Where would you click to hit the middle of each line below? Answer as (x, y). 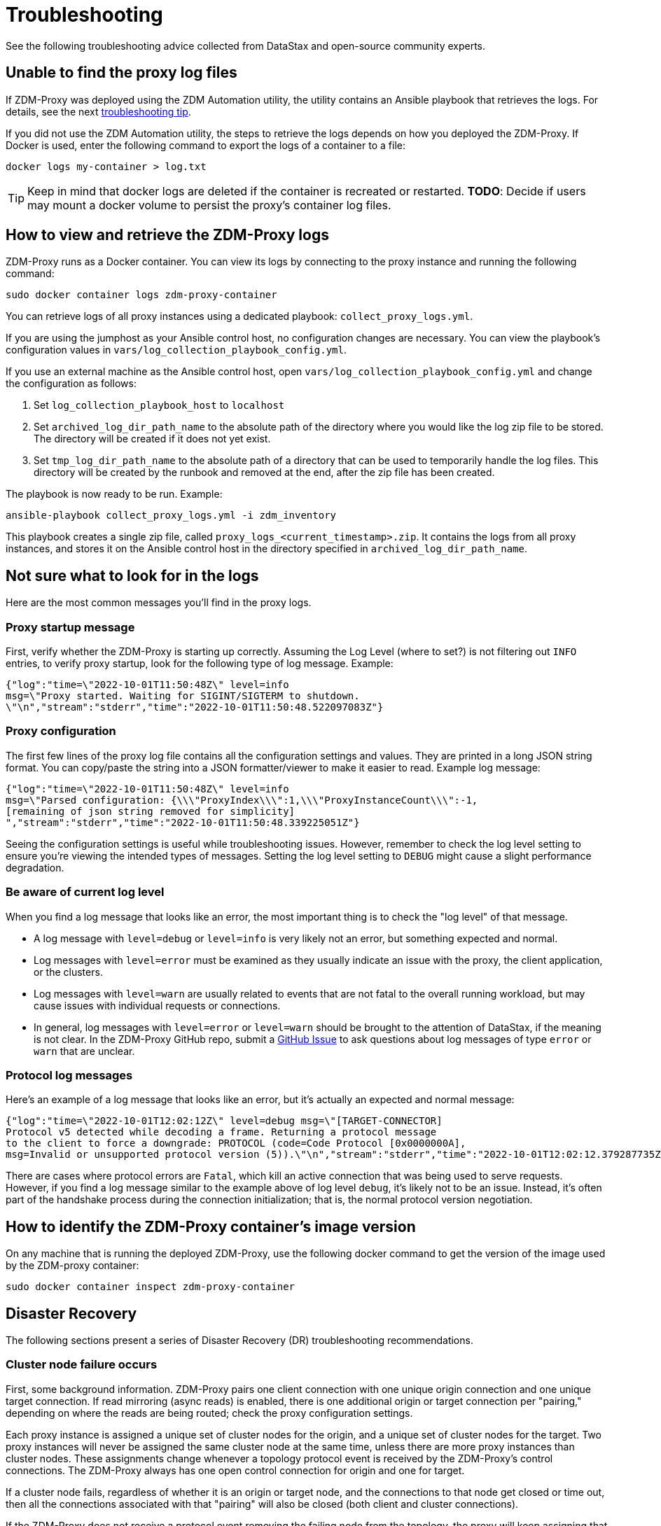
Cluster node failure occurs (82, 1365)
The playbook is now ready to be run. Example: (114, 494)
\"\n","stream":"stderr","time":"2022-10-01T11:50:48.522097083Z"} (195, 707)
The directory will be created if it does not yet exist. (152, 439)
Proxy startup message (70, 627)
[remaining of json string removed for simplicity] (151, 811)
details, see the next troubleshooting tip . (98, 111)
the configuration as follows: (71, 384)
